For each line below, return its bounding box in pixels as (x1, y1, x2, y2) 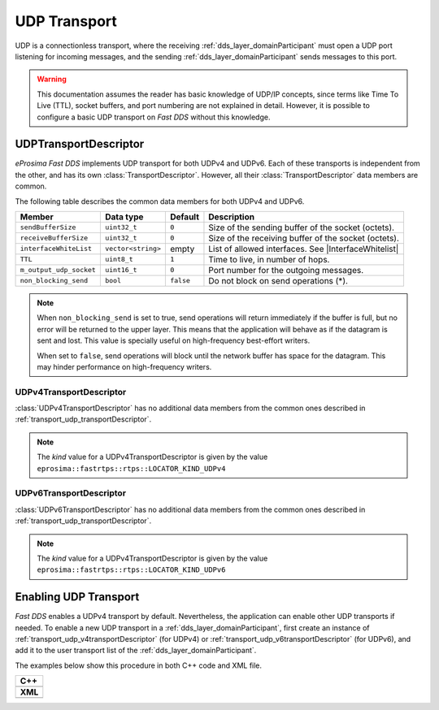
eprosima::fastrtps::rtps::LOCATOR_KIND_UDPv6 (37, 565, 226, 574)
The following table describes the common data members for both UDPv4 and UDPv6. (15, 196, 305, 206)
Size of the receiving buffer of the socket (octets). (208, 232, 400, 244)
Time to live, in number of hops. (208, 253, 330, 265)
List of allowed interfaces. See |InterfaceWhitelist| (208, 243, 399, 254)
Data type (104, 211, 144, 223)
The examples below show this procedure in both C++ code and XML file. (15, 660, 263, 670)
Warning (37, 74, 67, 84)
